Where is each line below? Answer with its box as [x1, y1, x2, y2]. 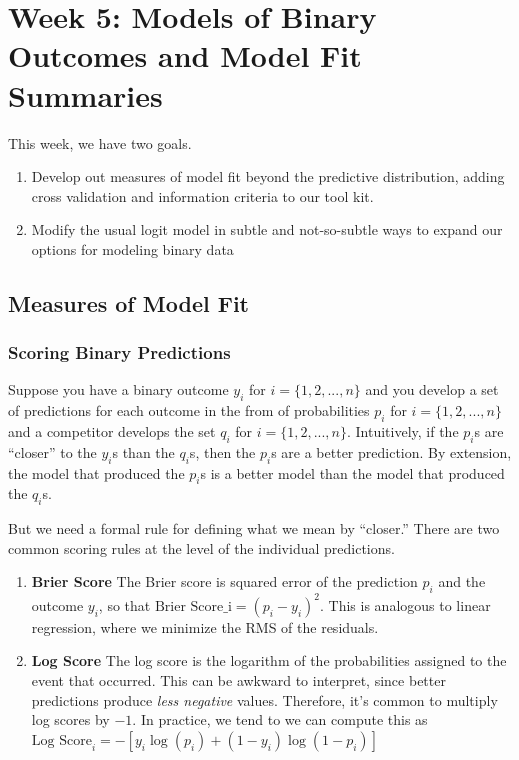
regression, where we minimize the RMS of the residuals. [31, 616, 379, 637]
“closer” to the [8, 441, 97, 462]
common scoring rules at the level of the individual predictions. [8, 537, 395, 558]
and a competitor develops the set [8, 421, 216, 442]
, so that [98, 594, 151, 615]
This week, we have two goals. [8, 132, 192, 153]
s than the [112, 441, 175, 462]
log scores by [31, 709, 110, 730]
